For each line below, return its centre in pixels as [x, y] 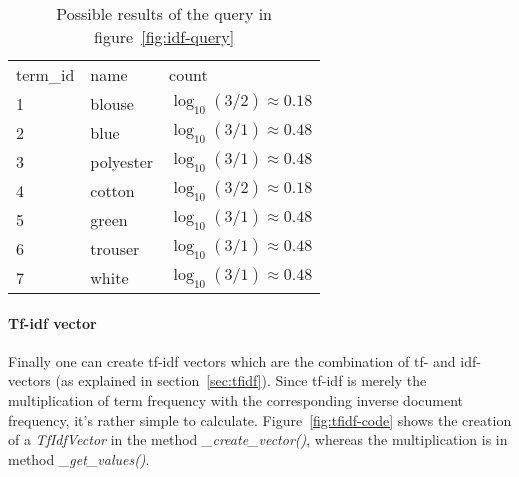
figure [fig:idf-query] [164, 36]
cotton [112, 190]
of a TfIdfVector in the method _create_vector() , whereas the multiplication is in [258, 439]
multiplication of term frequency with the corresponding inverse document [235, 399]
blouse [112, 103]
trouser [115, 248]
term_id [45, 74]
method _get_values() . [79, 458]
